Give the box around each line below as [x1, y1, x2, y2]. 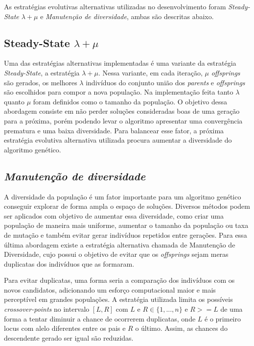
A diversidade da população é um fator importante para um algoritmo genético [4, 191, 241, 201]
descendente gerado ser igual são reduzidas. [4, 332, 134, 343]
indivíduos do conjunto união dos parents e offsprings [86, 77, 245, 87]
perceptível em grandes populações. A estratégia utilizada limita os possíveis [4, 294, 233, 304]
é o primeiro [205, 313, 241, 323]
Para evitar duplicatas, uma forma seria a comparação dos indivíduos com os [4, 275, 235, 285]
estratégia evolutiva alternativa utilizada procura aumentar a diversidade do [4, 135, 232, 145]
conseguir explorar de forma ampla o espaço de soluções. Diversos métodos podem [4, 201, 250, 211]
